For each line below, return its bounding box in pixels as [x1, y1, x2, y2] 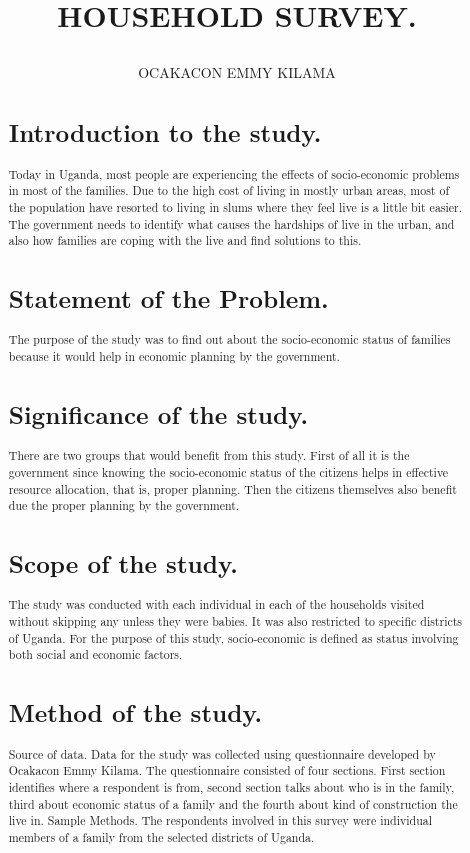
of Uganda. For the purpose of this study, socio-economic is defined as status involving [8, 629, 459, 646]
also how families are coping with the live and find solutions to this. [8, 232, 362, 249]
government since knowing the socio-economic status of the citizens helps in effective [8, 463, 449, 480]
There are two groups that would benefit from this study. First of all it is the [8, 447, 410, 464]
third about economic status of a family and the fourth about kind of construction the [8, 795, 458, 812]
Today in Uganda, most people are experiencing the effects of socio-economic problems [8, 165, 460, 182]
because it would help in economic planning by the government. [8, 348, 340, 365]
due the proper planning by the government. [8, 497, 240, 514]
